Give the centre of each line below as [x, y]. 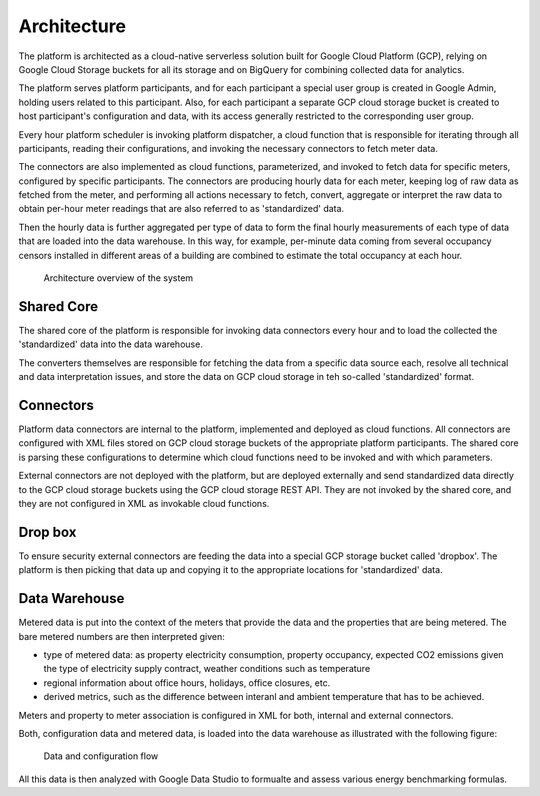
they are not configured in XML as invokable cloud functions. [144, 503]
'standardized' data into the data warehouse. [111, 344]
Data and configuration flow [101, 756]
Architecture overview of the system [118, 278]
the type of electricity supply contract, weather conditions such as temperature [207, 669]
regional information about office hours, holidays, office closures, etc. [187, 682]
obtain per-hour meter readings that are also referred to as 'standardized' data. [181, 209]
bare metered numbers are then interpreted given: [121, 636]
